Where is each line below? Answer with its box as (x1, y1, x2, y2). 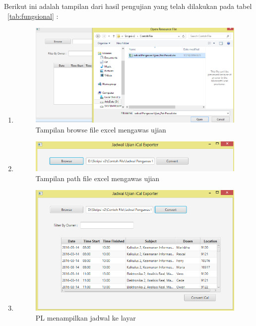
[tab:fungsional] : (7, 10, 59, 21)
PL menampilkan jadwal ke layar (35, 312, 136, 323)
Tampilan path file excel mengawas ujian (35, 173, 160, 183)
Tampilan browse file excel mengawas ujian (35, 124, 166, 134)
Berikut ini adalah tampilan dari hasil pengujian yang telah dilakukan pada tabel (4, 1, 252, 11)
